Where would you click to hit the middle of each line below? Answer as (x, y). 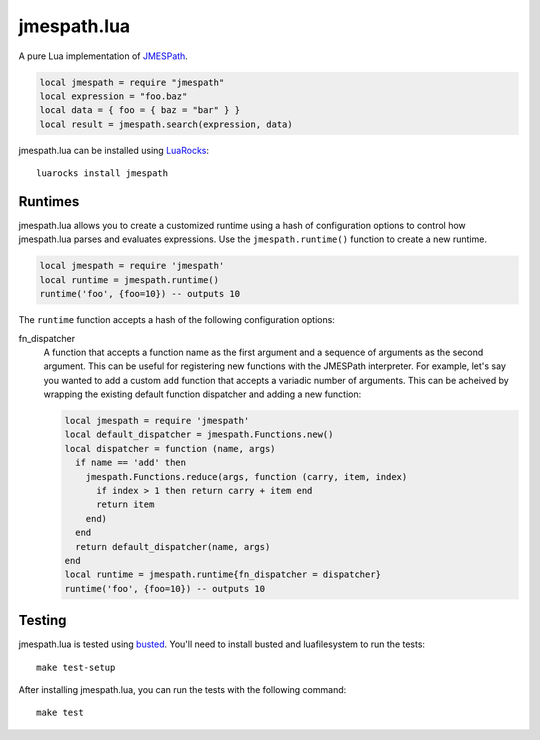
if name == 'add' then (131, 463)
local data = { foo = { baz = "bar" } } (139, 110)
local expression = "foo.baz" (113, 96)
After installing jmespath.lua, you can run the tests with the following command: (182, 690)
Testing (42, 620)
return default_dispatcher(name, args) (173, 546)
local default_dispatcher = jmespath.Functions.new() (199, 434)
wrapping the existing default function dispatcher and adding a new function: (202, 394)
